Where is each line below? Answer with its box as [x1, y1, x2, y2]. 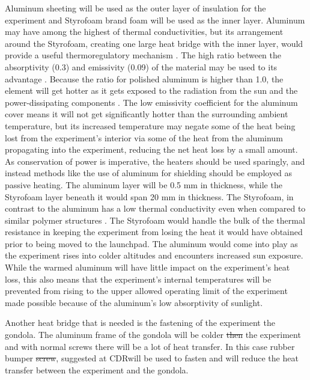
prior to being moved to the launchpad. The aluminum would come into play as [5, 237, 298, 250]
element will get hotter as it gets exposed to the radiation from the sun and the [5, 84, 298, 97]
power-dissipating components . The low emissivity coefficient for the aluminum [5, 96, 298, 108]
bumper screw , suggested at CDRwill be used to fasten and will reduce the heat [5, 352, 299, 364]
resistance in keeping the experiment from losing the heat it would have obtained [5, 225, 303, 238]
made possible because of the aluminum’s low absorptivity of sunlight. [5, 296, 263, 308]
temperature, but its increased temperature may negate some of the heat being [5, 119, 296, 132]
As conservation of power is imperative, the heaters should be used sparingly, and [5, 155, 305, 167]
